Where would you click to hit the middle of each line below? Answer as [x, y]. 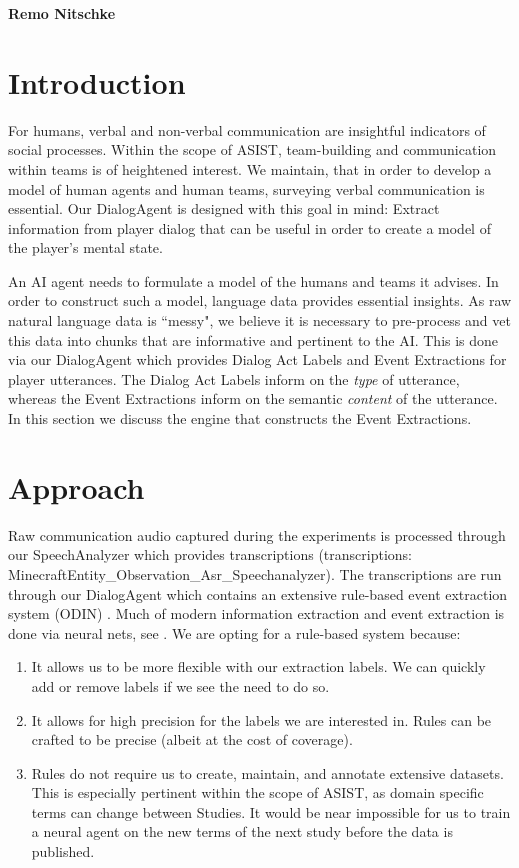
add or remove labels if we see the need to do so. [180, 685]
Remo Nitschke [62, 13]
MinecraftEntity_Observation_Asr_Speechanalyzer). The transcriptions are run [255, 573]
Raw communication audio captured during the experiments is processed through [257, 534]
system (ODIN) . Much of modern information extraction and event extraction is [256, 613]
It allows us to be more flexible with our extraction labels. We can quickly [258, 666]
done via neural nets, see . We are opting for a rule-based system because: [234, 632]
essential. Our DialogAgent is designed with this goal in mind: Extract [224, 208]
